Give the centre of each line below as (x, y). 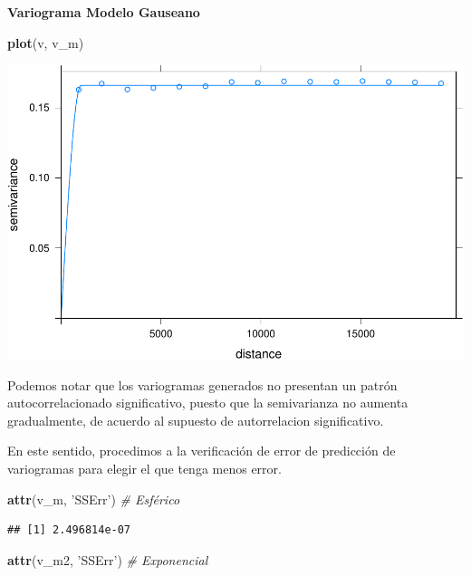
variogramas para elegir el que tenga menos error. (144, 468)
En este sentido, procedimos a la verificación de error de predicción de (202, 451)
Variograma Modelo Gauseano (104, 12)
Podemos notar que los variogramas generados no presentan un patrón (202, 384)
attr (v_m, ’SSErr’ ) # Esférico (94, 499)
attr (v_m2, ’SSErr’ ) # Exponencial (108, 559)
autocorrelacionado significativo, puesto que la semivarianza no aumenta (208, 403)
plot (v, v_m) (46, 42)
